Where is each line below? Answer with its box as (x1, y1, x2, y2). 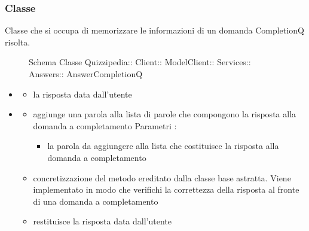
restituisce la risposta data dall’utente (33, 215, 172, 227)
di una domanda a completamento (33, 194, 158, 207)
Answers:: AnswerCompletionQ (29, 68, 143, 80)
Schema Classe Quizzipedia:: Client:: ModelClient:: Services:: (29, 56, 251, 68)
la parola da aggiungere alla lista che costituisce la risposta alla (47, 139, 279, 152)
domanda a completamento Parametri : (33, 119, 177, 132)
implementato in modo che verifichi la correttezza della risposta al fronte (33, 183, 299, 196)
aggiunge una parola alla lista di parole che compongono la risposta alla (33, 108, 296, 120)
